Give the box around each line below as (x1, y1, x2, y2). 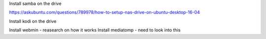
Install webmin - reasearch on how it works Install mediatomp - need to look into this (9, 27, 181, 33)
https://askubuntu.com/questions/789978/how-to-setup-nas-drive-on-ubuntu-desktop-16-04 (9, 10, 200, 15)
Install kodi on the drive (9, 18, 57, 24)
